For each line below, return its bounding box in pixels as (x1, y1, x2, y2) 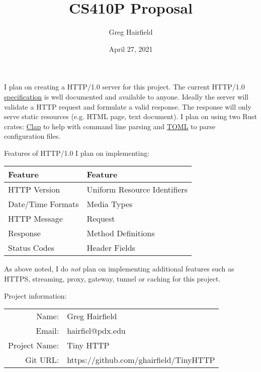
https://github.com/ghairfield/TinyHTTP (67, 354, 215, 366)
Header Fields (86, 242, 135, 254)
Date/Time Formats (8, 198, 79, 210)
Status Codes (8, 242, 55, 254)
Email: (36, 325, 59, 337)
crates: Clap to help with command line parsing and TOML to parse (4, 121, 216, 131)
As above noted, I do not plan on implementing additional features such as (4, 263, 234, 274)
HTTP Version (8, 183, 60, 196)
